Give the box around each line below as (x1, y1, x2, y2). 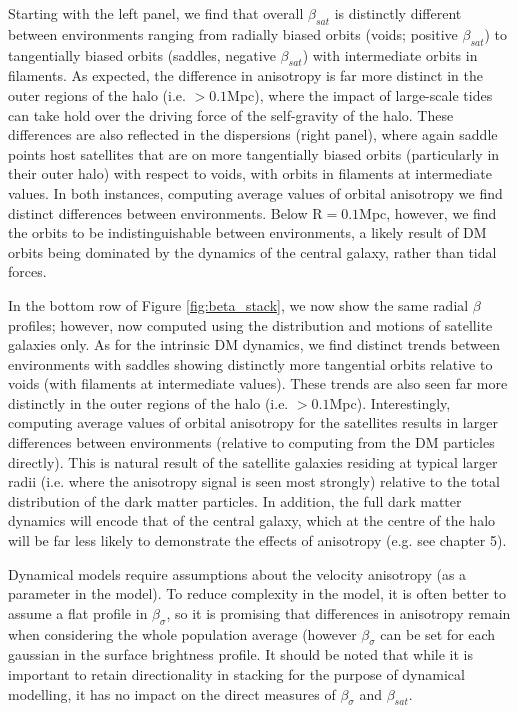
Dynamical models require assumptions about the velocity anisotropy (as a (8, 563, 467, 584)
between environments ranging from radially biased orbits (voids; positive (8, 23, 458, 44)
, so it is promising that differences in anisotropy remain (166, 602, 511, 623)
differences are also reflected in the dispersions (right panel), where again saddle (8, 124, 498, 145)
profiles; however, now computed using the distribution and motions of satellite (8, 314, 493, 335)
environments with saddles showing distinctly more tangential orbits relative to (8, 353, 493, 374)
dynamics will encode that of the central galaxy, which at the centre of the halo (8, 510, 496, 531)
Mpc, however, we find (359, 202, 497, 223)
